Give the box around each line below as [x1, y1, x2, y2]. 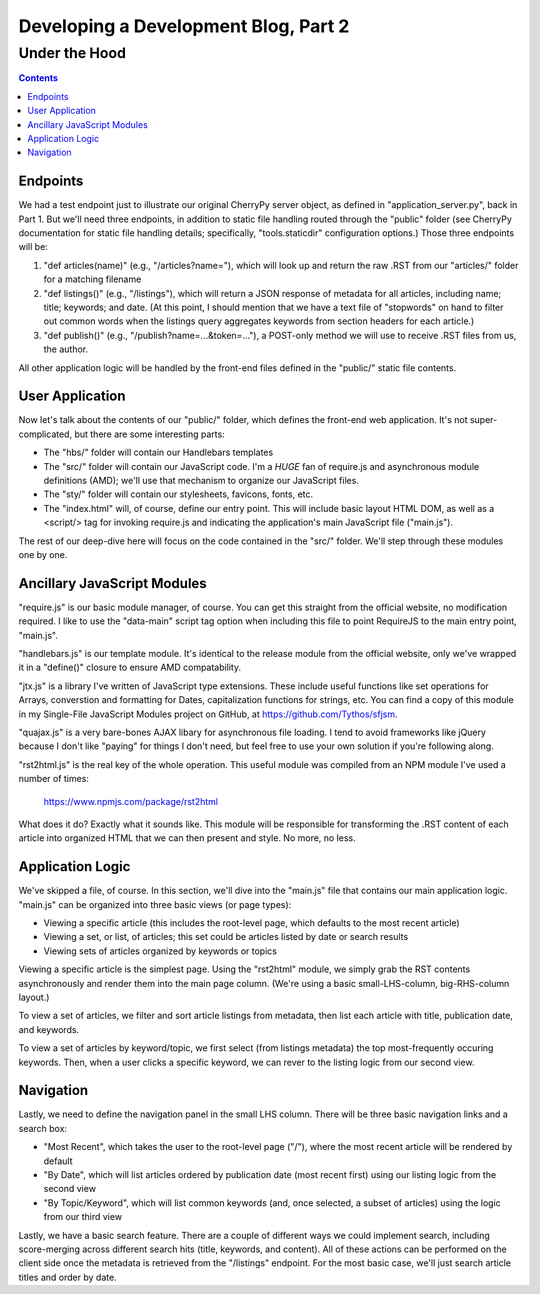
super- [469, 414, 498, 426]
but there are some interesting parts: [74, 428, 225, 440]
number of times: [18, 773, 90, 785]
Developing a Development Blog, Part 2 [18, 15, 350, 37]
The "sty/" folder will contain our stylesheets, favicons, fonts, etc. [43, 488, 314, 500]
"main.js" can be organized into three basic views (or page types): [18, 898, 292, 910]
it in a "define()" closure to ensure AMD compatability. [18, 661, 242, 674]
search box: [18, 1122, 68, 1134]
